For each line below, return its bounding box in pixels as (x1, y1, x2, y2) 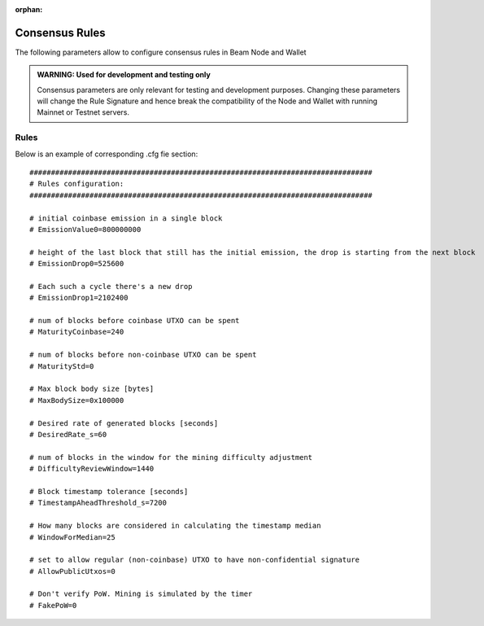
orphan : (15, 5, 43, 14)
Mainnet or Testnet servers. (37, 107, 130, 117)
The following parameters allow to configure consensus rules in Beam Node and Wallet (15, 47, 307, 57)
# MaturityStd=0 (29, 361, 94, 370)
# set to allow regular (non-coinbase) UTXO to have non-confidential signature (29, 555, 360, 565)
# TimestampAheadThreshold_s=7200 (29, 498, 167, 508)
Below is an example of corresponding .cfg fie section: (15, 149, 198, 159)
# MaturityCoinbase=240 (29, 327, 124, 337)
